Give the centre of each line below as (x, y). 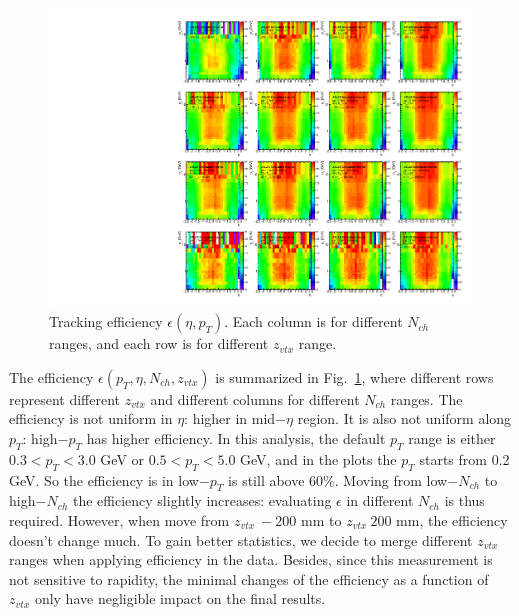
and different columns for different (255, 398)
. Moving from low (391, 479)
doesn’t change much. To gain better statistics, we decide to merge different (241, 539)
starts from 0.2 (464, 458)
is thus (464, 500)
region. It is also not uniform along (404, 418)
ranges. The (426, 398)
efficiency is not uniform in (91, 418)
